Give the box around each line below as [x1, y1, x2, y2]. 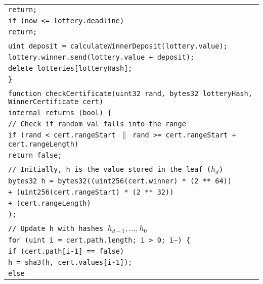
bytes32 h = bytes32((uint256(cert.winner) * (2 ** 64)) [8, 176, 232, 185]
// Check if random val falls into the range [8, 120, 186, 128]
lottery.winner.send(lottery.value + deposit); [8, 53, 195, 61]
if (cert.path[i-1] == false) [8, 247, 124, 255]
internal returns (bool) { [8, 109, 112, 117]
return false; [8, 151, 62, 159]
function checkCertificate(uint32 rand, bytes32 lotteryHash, [8, 89, 252, 98]
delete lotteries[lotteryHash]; [8, 64, 133, 72]
